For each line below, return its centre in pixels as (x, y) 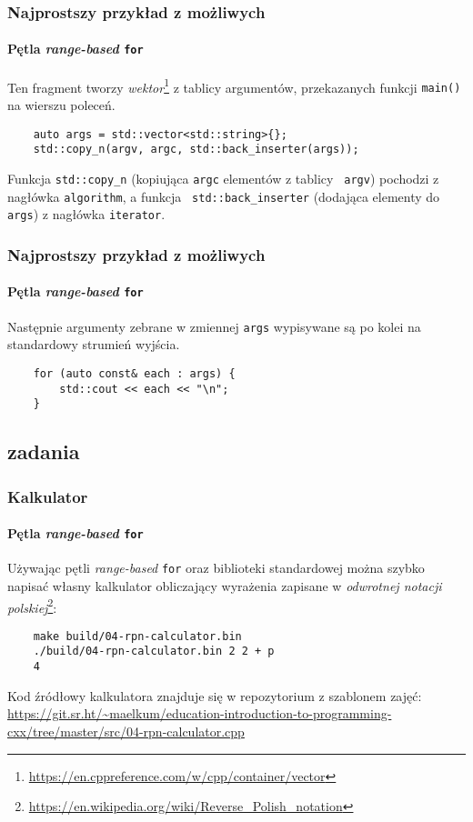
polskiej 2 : (32, 606)
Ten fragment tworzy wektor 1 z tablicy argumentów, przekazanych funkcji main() (234, 85)
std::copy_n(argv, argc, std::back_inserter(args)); (196, 150)
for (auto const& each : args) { (134, 373)
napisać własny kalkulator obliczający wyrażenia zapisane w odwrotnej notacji (225, 585)
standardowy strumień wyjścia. (94, 344)
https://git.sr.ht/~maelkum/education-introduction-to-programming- (200, 713)
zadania (44, 451)
